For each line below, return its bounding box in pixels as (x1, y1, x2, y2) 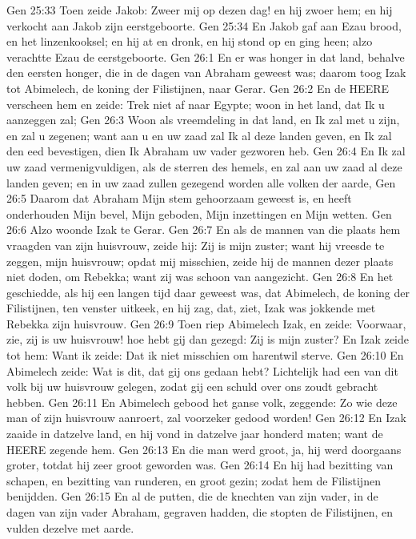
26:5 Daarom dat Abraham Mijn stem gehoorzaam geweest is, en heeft (6, 190, 352, 207)
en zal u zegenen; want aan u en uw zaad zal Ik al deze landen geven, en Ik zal (6, 127, 392, 143)
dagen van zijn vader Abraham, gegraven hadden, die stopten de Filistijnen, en (6, 504, 394, 520)
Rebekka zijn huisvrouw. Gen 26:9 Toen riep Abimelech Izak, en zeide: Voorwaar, (6, 315, 406, 332)
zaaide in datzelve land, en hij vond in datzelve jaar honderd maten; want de (6, 425, 383, 442)
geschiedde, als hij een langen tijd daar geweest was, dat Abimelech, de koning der (6, 284, 410, 300)
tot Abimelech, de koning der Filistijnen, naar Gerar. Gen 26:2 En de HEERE (6, 79, 390, 96)
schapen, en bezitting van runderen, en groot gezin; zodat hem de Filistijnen (6, 472, 381, 489)
